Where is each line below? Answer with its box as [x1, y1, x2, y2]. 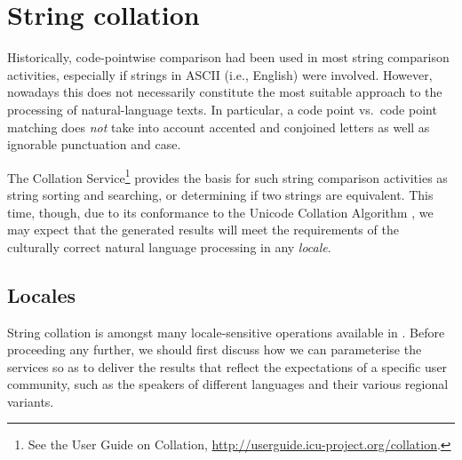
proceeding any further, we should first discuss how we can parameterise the [7, 340, 422, 359]
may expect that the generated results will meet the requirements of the [7, 220, 399, 239]
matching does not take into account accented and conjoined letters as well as [7, 117, 430, 136]
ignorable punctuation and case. [7, 135, 181, 154]
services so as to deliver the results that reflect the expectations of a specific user [7, 357, 448, 376]
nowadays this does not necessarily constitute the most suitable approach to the [7, 83, 442, 101]
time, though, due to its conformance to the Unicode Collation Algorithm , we [7, 202, 434, 221]
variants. [7, 392, 54, 410]
